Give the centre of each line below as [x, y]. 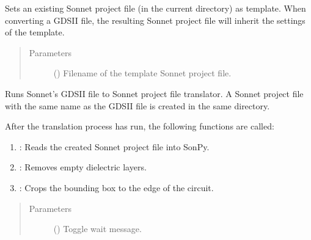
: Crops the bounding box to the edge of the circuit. [116, 187]
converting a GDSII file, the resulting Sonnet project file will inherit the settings [155, 20]
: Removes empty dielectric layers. [83, 167]
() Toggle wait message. [97, 229]
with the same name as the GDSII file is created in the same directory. [137, 105]
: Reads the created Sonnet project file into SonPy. [114, 146]
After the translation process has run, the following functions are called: [140, 126]
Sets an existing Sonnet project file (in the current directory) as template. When [155, 8]
